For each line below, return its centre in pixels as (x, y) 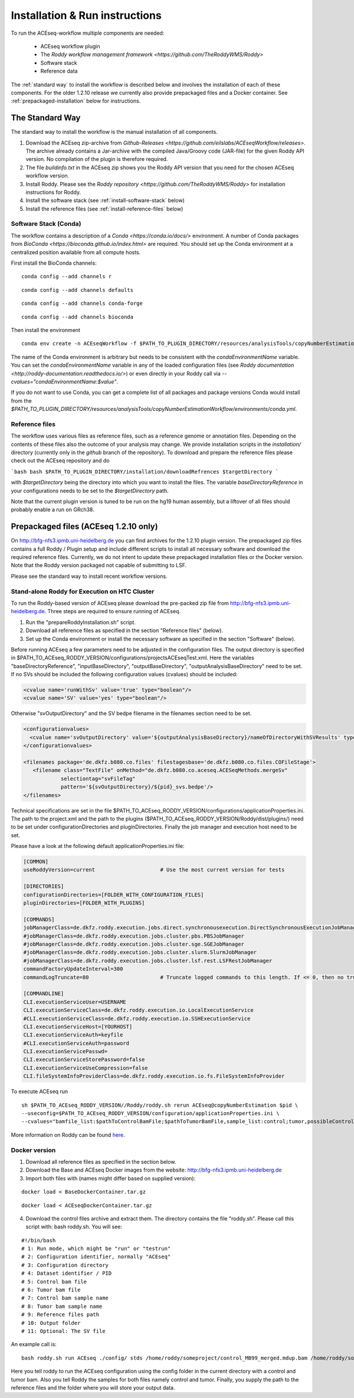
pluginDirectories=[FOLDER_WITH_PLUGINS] (84, 903)
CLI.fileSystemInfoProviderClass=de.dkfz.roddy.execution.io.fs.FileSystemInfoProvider (154, 1076)
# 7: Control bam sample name (65, 1298)
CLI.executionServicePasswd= (65, 1052)
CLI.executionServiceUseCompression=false (86, 1068)
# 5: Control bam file (54, 1282)
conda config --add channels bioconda (78, 317)
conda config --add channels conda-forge (82, 303)
